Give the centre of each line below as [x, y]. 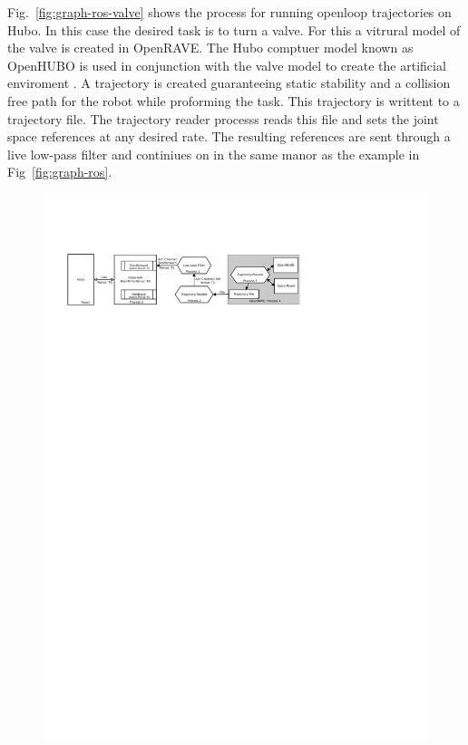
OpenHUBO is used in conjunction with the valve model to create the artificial [227, 65]
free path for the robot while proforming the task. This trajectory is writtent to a [234, 100]
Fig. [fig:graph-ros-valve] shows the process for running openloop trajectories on [229, 12]
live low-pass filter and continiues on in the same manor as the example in [214, 154]
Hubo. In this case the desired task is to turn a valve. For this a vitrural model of [234, 29]
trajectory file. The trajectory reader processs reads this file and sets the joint [223, 118]
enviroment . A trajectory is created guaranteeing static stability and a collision [229, 83]
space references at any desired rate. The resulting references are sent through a [229, 136]
